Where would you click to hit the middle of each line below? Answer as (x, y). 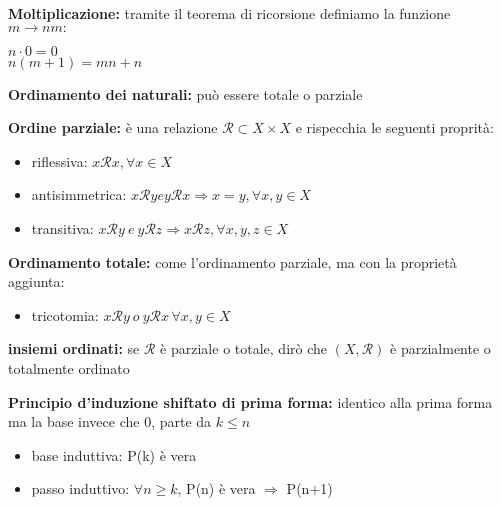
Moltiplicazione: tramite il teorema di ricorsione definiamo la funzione (229, 13)
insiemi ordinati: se (74, 348)
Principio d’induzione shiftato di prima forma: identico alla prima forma (250, 401)
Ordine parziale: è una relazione (113, 127)
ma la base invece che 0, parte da (110, 421)
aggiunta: (36, 281)
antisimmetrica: (79, 194)
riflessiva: (59, 160)
